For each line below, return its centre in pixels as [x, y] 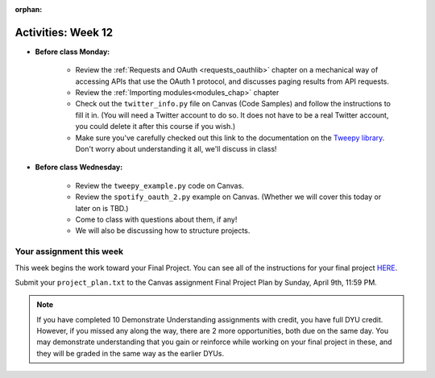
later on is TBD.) [102, 208]
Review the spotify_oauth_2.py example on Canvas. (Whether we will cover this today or [228, 197]
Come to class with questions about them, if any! [156, 219]
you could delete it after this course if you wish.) [155, 127]
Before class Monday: [72, 52]
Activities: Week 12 [64, 32]
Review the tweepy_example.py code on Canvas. [160, 185]
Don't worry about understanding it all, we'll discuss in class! [176, 149]
